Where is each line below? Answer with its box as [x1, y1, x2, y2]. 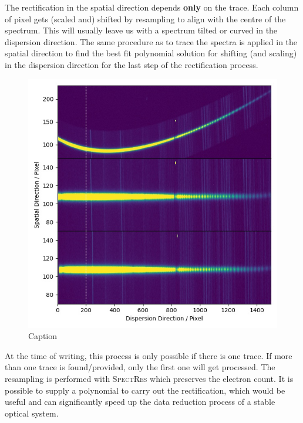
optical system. [5, 407, 59, 419]
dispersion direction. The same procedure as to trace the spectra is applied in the [5, 35, 298, 48]
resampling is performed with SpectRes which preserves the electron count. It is [5, 372, 294, 384]
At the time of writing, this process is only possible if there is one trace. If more [5, 349, 292, 361]
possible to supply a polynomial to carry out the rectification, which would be [5, 384, 285, 396]
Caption [28, 330, 58, 342]
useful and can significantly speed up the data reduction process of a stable [5, 395, 275, 408]
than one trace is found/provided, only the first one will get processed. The [5, 361, 275, 373]
